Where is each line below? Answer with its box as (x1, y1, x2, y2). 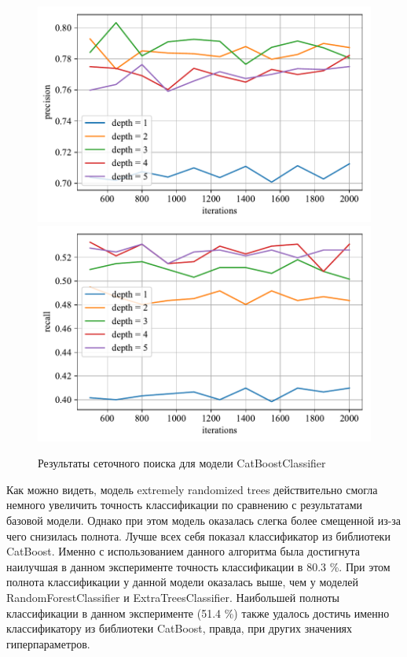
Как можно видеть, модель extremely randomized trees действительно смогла (6, 481, 378, 497)
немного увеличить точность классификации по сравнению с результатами (6, 496, 363, 513)
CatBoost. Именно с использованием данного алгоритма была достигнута (6, 543, 361, 559)
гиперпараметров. (6, 635, 90, 651)
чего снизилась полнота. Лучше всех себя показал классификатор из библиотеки (6, 527, 390, 544)
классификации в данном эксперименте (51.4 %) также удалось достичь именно (6, 604, 390, 621)
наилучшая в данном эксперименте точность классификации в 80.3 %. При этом (6, 558, 390, 574)
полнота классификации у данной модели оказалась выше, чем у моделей (6, 574, 358, 590)
